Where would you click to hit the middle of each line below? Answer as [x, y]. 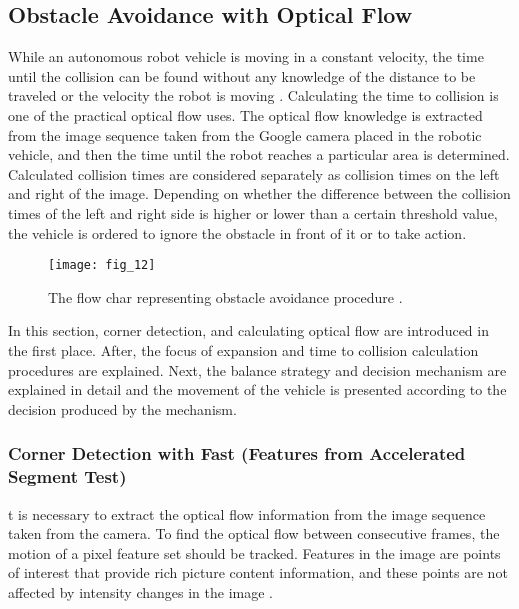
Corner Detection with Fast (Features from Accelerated [237, 453]
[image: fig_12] [102, 265]
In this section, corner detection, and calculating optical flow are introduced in [248, 330]
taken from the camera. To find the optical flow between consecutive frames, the [254, 533]
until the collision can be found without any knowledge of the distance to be [242, 75]
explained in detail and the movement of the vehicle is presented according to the [257, 389]
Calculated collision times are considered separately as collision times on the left [254, 173]
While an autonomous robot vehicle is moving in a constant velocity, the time [246, 56]
